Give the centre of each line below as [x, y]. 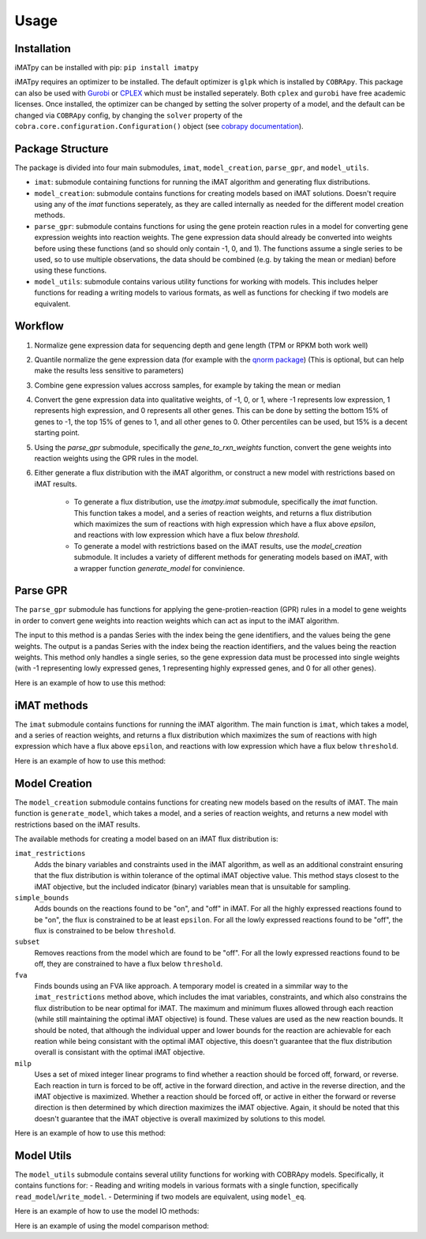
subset [27, 942]
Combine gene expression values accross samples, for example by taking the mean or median [187, 385]
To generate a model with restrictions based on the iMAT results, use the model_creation [218, 546]
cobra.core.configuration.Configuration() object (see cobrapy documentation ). [159, 126]
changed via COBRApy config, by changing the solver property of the [129, 115]
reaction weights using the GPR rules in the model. [116, 459]
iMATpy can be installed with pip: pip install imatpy [106, 68]
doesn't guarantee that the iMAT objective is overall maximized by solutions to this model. [180, 1118]
